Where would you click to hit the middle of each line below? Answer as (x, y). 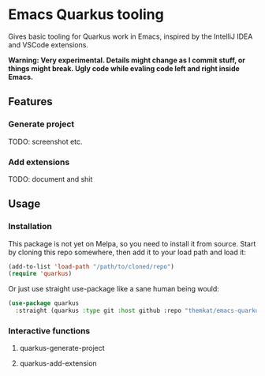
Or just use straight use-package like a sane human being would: (114, 289)
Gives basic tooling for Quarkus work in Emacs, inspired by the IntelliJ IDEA (131, 36)
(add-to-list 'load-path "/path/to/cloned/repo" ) (91, 266)
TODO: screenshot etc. (45, 141)
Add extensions (39, 162)
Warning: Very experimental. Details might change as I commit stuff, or (127, 60)
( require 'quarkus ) (40, 274)
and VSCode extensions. (49, 44)
